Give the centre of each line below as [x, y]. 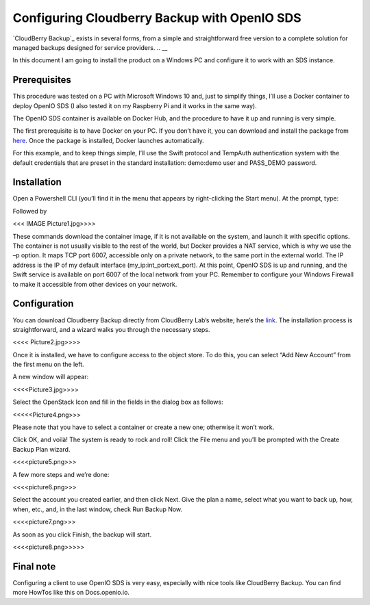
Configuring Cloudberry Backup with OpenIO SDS [157, 18]
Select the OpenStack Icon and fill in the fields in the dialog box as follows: [118, 402]
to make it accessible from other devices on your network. [95, 284]
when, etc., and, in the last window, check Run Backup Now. [98, 509]
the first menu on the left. [49, 364]
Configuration [43, 304]
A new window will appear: [51, 377]
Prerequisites [42, 80]
